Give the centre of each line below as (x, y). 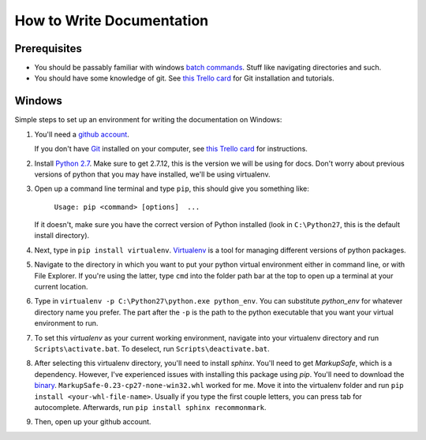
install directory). (62, 236)
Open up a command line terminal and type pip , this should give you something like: (172, 188)
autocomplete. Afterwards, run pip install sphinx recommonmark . (151, 407)
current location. (61, 287)
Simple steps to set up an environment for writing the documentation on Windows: (148, 120)
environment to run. (66, 323)
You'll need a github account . (82, 134)
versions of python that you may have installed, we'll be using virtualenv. (152, 174)
